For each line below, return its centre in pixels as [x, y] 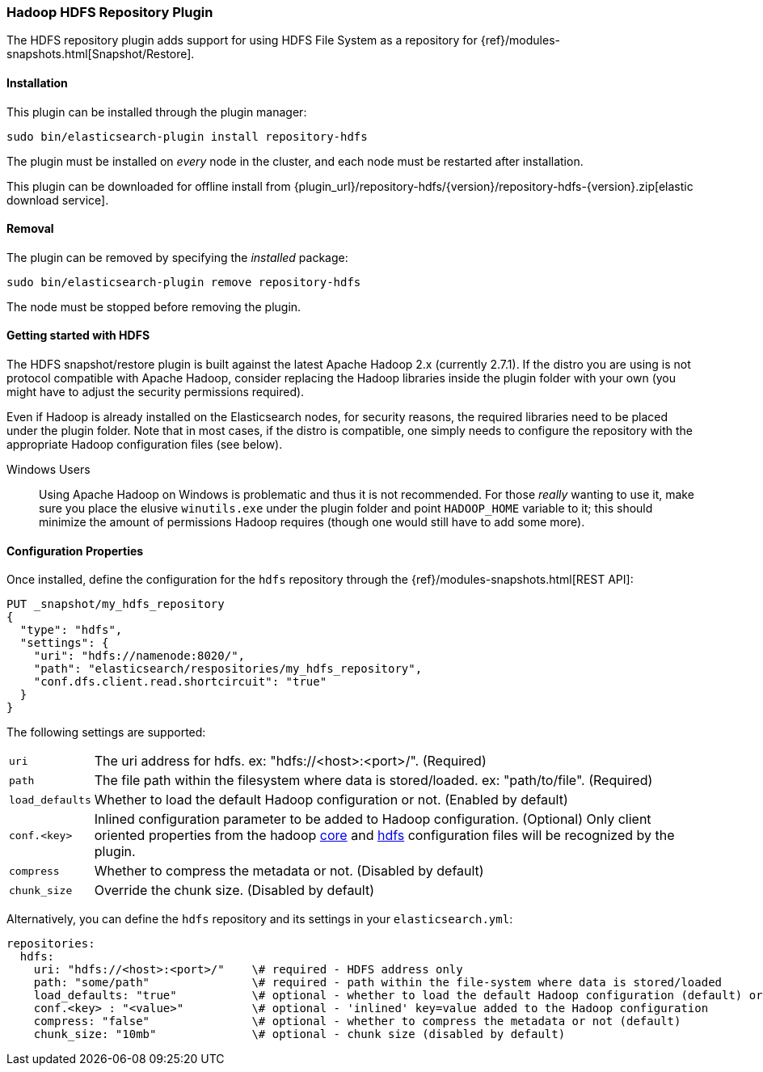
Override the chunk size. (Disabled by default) [234, 891]
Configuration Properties [75, 551]
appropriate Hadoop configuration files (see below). [145, 445]
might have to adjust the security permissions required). [156, 392]
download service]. [58, 200]
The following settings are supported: [106, 732]
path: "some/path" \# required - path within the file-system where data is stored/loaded [378, 983]
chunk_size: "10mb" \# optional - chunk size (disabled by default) [299, 1034]
